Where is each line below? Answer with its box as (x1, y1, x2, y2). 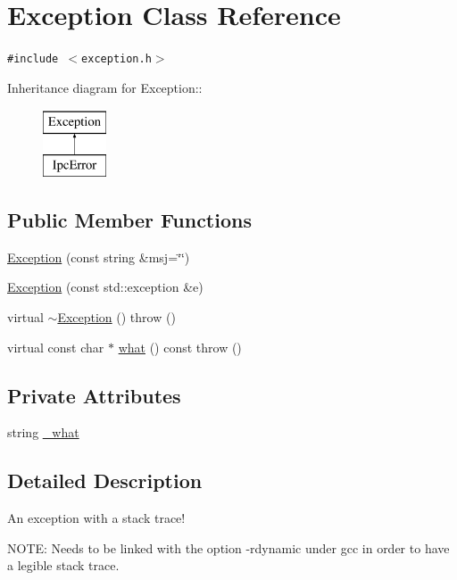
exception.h (81, 53, 152, 66)
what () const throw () (118, 337, 242, 356)
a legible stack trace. (7, 556, 120, 575)
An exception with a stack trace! (7, 509, 186, 527)
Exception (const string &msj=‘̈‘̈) (7, 247, 190, 266)
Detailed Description (7, 467, 203, 494)
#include (7, 53, 59, 66)
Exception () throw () (57, 307, 176, 326)
